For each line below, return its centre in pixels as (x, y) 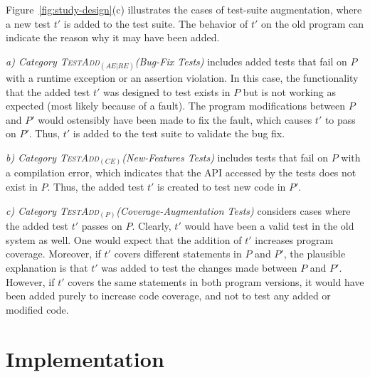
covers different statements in (178, 254)
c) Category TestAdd (53, 210)
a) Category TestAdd (53, 61)
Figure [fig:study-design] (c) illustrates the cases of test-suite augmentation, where (184, 9)
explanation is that (47, 267)
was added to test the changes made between (199, 267)
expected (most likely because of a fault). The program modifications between (176, 106)
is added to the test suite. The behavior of (156, 23)
